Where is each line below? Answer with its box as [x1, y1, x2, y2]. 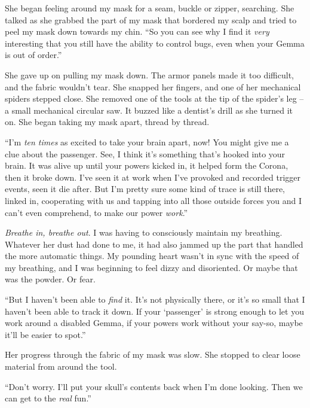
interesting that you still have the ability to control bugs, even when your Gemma [5, 36, 305, 49]
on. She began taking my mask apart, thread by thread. [5, 115, 210, 128]
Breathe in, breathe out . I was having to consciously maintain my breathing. [5, 226, 283, 239]
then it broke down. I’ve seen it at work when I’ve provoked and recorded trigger [5, 170, 300, 183]
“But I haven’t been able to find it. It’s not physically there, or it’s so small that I [5, 293, 305, 306]
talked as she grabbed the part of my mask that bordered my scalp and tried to [5, 13, 297, 26]
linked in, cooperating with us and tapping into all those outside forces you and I [5, 194, 302, 206]
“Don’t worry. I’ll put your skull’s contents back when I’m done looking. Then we [5, 380, 303, 392]
